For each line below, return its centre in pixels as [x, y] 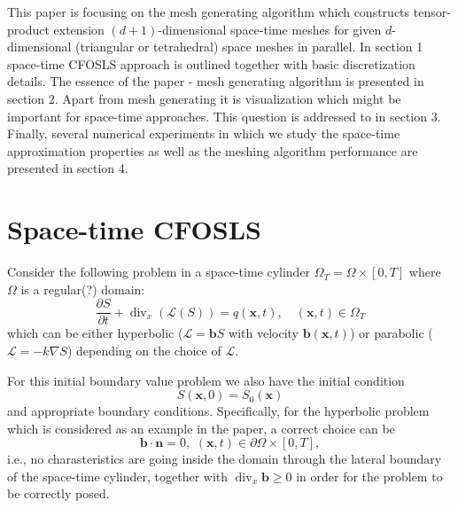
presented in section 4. [68, 168]
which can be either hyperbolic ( [95, 333]
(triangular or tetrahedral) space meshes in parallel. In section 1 [249, 47]
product [28, 29]
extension [79, 29]
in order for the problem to [369, 476]
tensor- [432, 12]
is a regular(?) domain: [83, 289]
